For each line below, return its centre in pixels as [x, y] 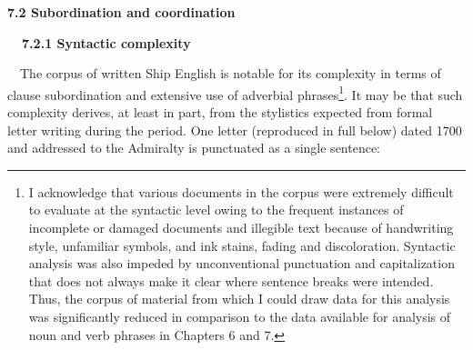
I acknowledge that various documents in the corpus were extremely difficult [241, 191]
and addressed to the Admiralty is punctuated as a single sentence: [194, 148]
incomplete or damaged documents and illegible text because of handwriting [241, 227]
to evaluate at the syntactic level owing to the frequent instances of [216, 210]
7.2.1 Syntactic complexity [106, 42]
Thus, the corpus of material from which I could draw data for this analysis [239, 299]
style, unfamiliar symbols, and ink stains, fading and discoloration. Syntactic [242, 245]
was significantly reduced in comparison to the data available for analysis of [240, 316]
